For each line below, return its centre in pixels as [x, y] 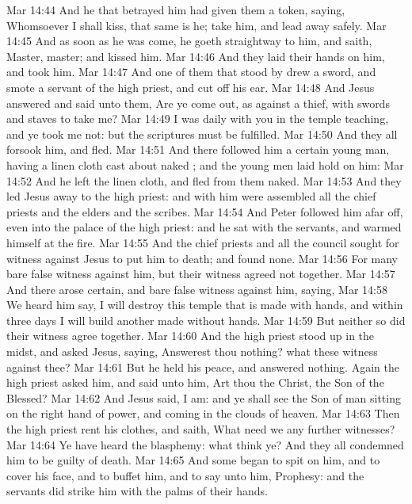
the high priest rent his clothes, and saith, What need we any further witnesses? [201, 429]
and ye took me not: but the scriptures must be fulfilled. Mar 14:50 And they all [202, 134]
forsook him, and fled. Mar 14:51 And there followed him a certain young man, [198, 149]
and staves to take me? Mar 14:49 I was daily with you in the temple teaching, [198, 118]
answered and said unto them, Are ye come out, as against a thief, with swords [198, 103]
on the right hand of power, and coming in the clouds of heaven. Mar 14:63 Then [203, 413]
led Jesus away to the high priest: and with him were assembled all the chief [191, 196]
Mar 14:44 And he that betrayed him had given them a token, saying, [176, 10]
